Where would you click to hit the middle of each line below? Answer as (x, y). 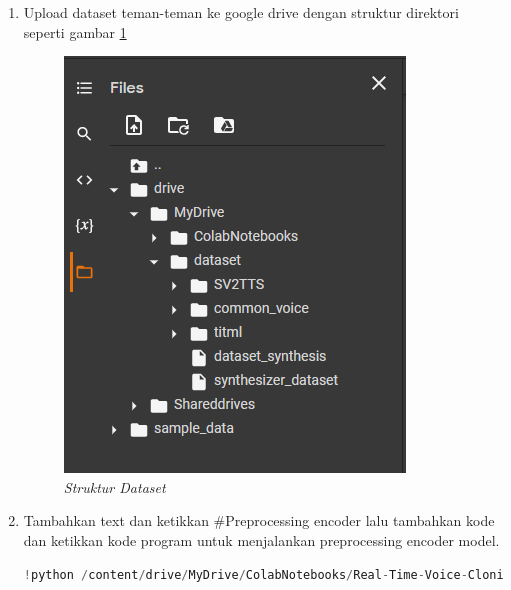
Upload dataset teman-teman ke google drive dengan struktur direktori (241, 12)
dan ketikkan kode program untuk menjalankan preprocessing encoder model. (261, 539)
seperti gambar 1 (75, 31)
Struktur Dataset (114, 486)
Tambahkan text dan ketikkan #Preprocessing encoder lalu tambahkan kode (259, 520)
